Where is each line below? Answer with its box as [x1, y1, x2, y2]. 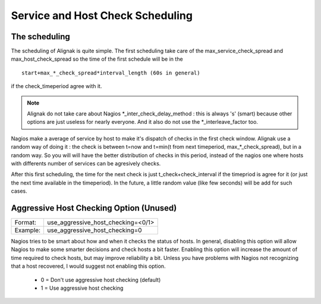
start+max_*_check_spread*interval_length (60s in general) [21, 69, 200, 76]
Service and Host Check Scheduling [11, 9, 193, 22]
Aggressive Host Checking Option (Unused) [11, 203, 177, 213]
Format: [14, 218, 37, 227]
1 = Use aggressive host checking [40, 284, 124, 292]
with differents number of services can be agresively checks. [11, 159, 161, 167]
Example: [14, 226, 41, 234]
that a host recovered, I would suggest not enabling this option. [11, 262, 166, 270]
